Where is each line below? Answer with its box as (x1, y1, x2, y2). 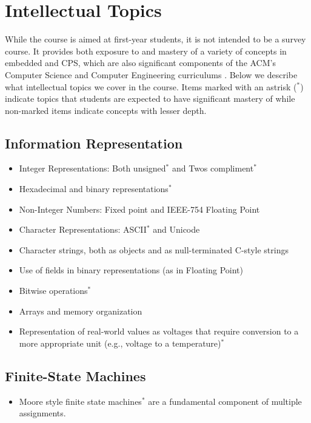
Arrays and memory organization (19, 304, 142, 317)
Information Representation (5, 133, 183, 152)
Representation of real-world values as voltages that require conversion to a (19, 325, 299, 338)
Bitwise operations (19, 284, 88, 297)
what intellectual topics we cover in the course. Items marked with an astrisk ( (5, 80, 297, 93)
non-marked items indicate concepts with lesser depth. (5, 104, 207, 116)
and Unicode (153, 223, 200, 236)
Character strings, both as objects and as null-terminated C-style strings (19, 243, 289, 256)
